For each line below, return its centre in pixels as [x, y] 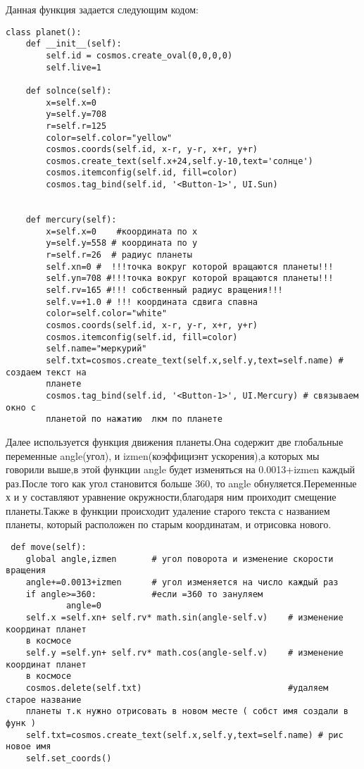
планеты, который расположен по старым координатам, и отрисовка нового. [169, 524]
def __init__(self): [74, 44]
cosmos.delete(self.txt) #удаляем [177, 688]
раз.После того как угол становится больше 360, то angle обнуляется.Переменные [181, 483]
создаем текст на [46, 372]
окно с [21, 407]
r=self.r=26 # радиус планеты [119, 255]
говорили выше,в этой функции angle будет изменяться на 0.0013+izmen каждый [181, 469]
